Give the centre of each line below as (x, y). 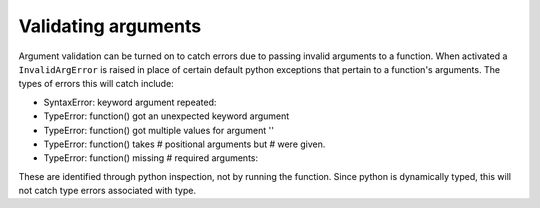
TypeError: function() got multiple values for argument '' (159, 130)
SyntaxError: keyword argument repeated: (130, 102)
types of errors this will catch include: (96, 84)
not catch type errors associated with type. (107, 191)
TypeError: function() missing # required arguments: (151, 158)
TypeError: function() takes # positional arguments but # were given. (184, 144)
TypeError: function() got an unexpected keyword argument (166, 116)
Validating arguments (110, 26)
